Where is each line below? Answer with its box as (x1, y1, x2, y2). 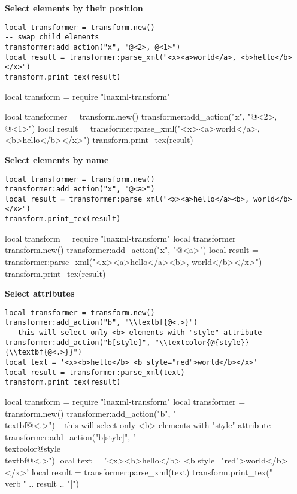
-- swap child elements (5, 33, 99, 42)
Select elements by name (5, 153, 109, 166)
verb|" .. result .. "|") (5, 477, 79, 490)
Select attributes (5, 287, 75, 300)
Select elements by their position (5, 2, 143, 14)
